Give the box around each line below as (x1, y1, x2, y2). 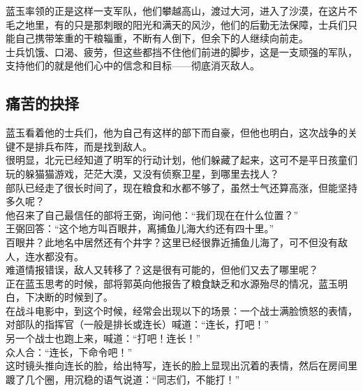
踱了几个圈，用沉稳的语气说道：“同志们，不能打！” (6, 371, 240, 386)
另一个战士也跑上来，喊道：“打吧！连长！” (6, 331, 201, 346)
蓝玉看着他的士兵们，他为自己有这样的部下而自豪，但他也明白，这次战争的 (6, 125, 348, 140)
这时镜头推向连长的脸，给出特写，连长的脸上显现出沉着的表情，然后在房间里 (6, 358, 357, 373)
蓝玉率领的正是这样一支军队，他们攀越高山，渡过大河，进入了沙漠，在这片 (6, 3, 348, 17)
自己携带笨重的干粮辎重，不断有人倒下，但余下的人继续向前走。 (15, 31, 309, 45)
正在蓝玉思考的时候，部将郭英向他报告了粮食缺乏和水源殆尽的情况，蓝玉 (6, 276, 338, 290)
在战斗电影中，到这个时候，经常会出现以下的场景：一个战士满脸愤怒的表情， (6, 303, 357, 318)
